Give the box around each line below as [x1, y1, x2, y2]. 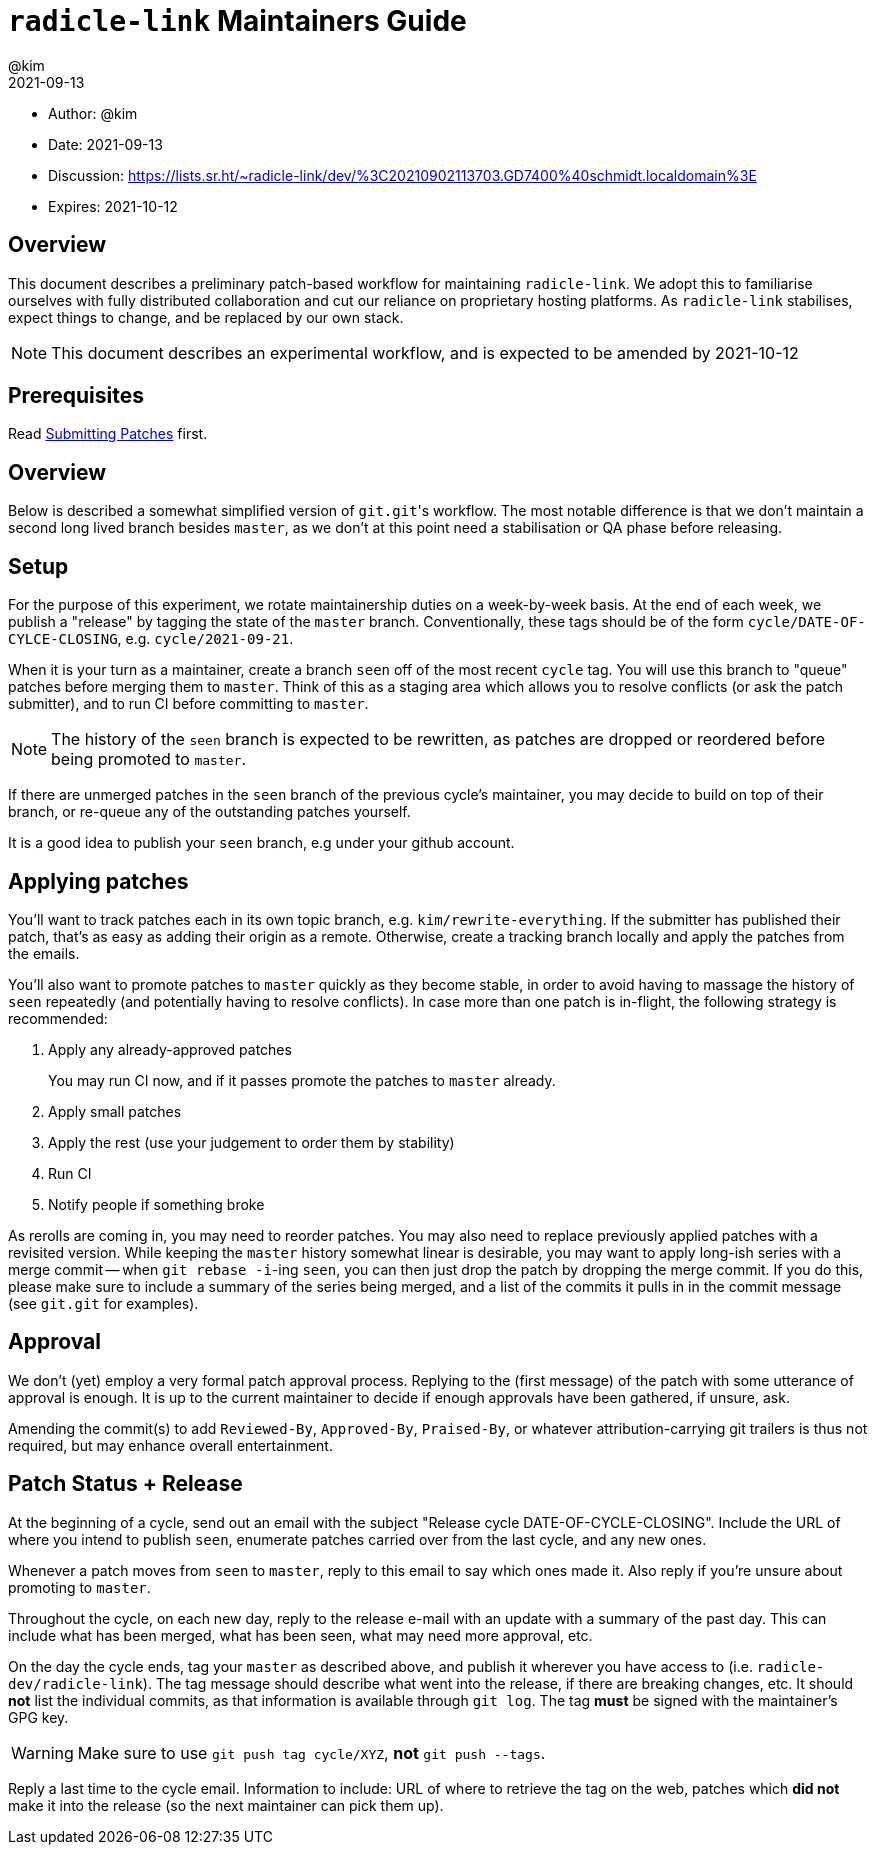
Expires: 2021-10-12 [48, 197, 178, 215]
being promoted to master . [51, 749, 247, 770]
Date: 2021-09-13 [48, 135, 163, 153]
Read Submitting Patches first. [8, 425, 208, 443]
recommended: [8, 1009, 108, 1027]
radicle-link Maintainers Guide [8, 4, 467, 38]
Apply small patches [48, 1102, 182, 1120]
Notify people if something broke [48, 1195, 265, 1213]
